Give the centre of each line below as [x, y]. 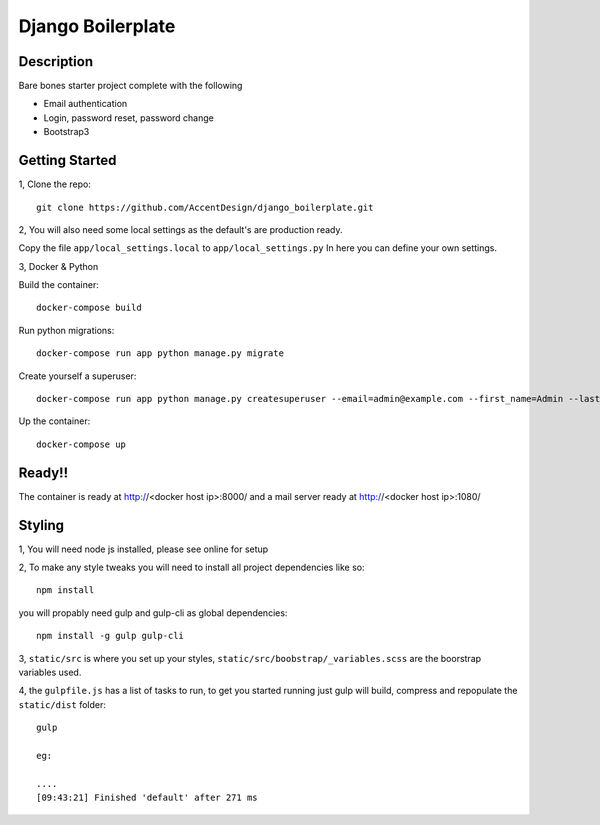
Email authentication [85, 104]
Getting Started [67, 160]
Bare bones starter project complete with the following [130, 86]
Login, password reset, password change [128, 117]
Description [56, 61]
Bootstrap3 [66, 132]
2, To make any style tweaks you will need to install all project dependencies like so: [191, 567]
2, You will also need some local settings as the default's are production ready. [180, 229]
